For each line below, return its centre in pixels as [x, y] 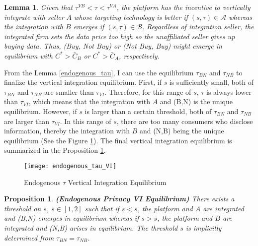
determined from [29, 237]
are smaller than [69, 92]
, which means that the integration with [89, 101]
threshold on [23, 208]
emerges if [89, 27]
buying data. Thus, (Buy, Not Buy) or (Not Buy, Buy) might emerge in [113, 46]
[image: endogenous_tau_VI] [70, 166]
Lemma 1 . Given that [39, 7]
